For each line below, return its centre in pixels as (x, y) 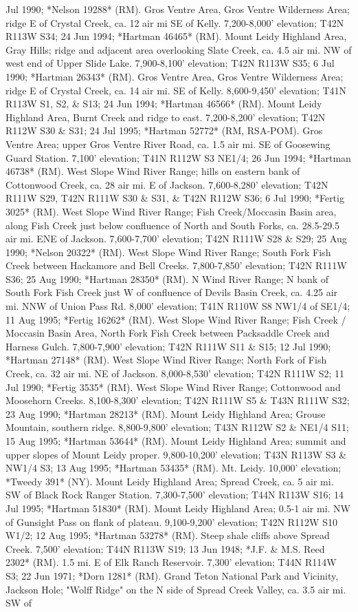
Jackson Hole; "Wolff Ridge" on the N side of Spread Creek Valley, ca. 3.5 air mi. (176, 589)
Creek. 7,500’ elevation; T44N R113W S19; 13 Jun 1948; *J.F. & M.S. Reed (165, 548)
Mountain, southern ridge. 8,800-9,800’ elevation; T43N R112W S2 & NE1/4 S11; (177, 427)
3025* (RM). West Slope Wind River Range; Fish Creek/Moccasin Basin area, (171, 211)
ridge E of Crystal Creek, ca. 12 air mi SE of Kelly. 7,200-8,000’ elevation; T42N (175, 22)
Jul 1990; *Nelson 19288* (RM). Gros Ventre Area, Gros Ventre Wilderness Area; (178, 9)
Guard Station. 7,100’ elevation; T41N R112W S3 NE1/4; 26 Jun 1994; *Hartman (178, 157)
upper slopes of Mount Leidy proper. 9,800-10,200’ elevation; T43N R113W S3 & (176, 454)
